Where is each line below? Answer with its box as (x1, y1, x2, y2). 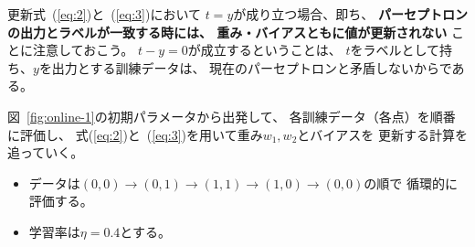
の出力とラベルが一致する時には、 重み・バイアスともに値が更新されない (7, 22, 448, 41)
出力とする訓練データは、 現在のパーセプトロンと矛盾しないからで (51, 58, 452, 77)
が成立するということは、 (187, 40, 342, 59)
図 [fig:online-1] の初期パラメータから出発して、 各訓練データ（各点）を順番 (7, 106, 456, 125)
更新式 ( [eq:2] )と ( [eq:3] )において (7, 5, 201, 23)
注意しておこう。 (32, 40, 134, 59)
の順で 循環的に (364, 173, 458, 192)
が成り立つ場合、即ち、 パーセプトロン (233, 5, 468, 23)
